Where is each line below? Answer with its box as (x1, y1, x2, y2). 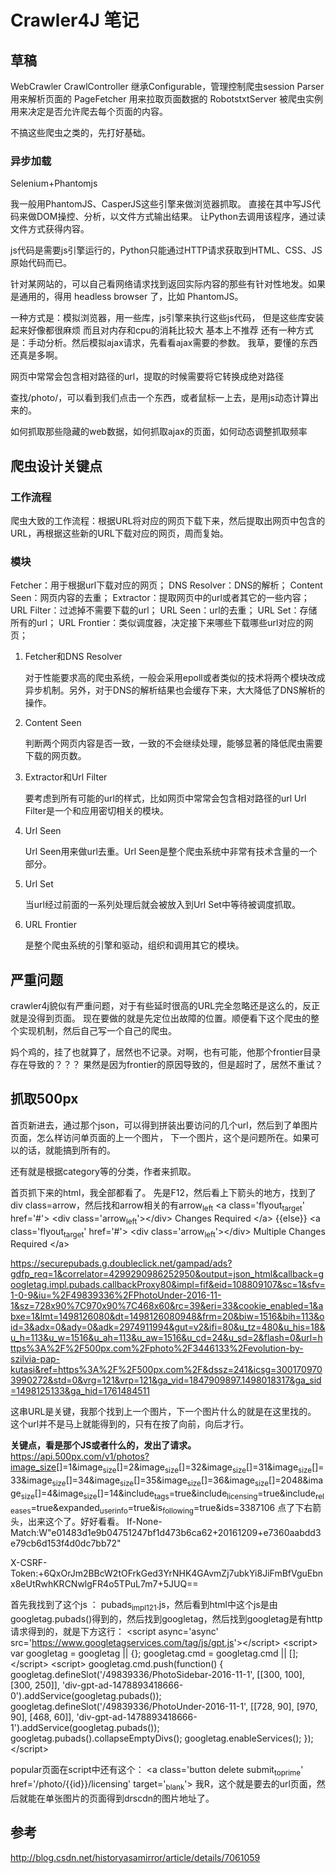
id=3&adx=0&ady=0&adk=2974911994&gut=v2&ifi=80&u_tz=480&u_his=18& (10, 1321, 326, 1333)
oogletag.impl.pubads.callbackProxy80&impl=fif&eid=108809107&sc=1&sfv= (10, 1279, 326, 1291)
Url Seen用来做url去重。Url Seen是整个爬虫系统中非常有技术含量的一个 (24, 846, 318, 858)
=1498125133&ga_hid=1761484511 (10, 1385, 150, 1397)
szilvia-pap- (10, 1353, 61, 1365)
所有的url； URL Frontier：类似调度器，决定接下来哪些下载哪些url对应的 (10, 617, 305, 629)
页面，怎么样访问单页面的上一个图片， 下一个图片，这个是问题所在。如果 (10, 1131, 311, 1143)
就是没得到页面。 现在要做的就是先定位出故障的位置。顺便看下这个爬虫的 (10, 1012, 311, 1025)
